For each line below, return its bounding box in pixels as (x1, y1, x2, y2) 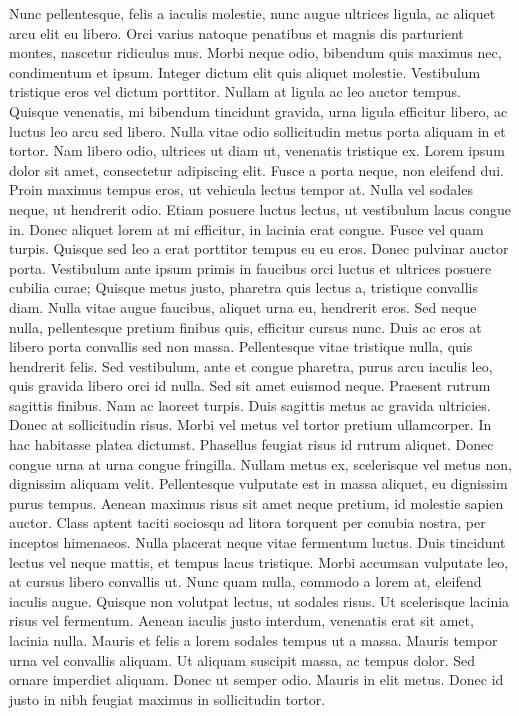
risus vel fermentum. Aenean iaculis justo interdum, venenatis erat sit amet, (9, 610, 474, 631)
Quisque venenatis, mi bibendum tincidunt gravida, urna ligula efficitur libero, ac (9, 100, 508, 121)
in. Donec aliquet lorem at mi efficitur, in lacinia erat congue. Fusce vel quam (9, 218, 484, 239)
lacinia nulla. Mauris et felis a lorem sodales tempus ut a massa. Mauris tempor (9, 630, 498, 650)
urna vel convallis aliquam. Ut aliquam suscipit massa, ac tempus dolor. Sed (9, 649, 476, 670)
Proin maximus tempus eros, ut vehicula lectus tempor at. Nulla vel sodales (9, 179, 473, 200)
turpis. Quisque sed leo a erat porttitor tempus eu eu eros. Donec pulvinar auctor (9, 238, 509, 259)
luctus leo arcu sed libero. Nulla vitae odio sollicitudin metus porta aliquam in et (9, 120, 506, 141)
